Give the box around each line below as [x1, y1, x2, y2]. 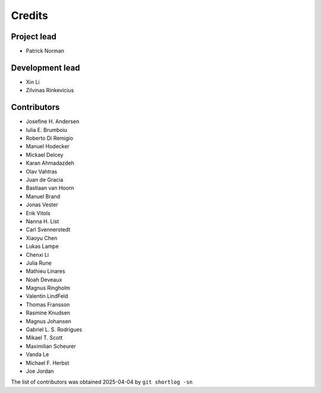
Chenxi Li [26, 251, 49, 258]
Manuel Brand [26, 193, 61, 200]
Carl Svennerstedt [26, 226, 71, 233]
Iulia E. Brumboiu [26, 126, 68, 133]
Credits [11, 9, 49, 22]
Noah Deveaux [26, 276, 62, 283]
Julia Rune [26, 259, 52, 266]
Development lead [11, 62, 80, 73]
